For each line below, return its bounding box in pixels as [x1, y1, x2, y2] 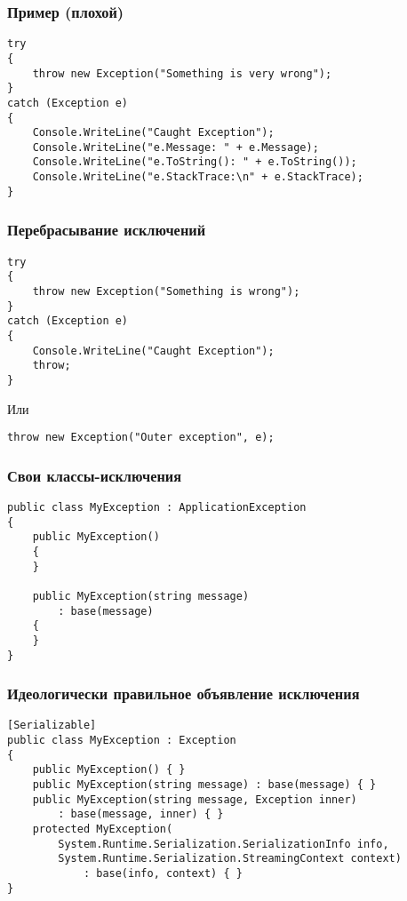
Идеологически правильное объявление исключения [7, 682, 360, 705]
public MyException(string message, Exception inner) [32, 793, 357, 806]
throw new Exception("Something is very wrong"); [32, 67, 332, 80]
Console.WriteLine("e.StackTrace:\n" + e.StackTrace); [32, 171, 363, 184]
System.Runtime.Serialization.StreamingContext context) [58, 852, 402, 865]
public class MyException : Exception [7, 734, 236, 747]
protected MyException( [32, 823, 173, 836]
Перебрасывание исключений [7, 219, 206, 241]
